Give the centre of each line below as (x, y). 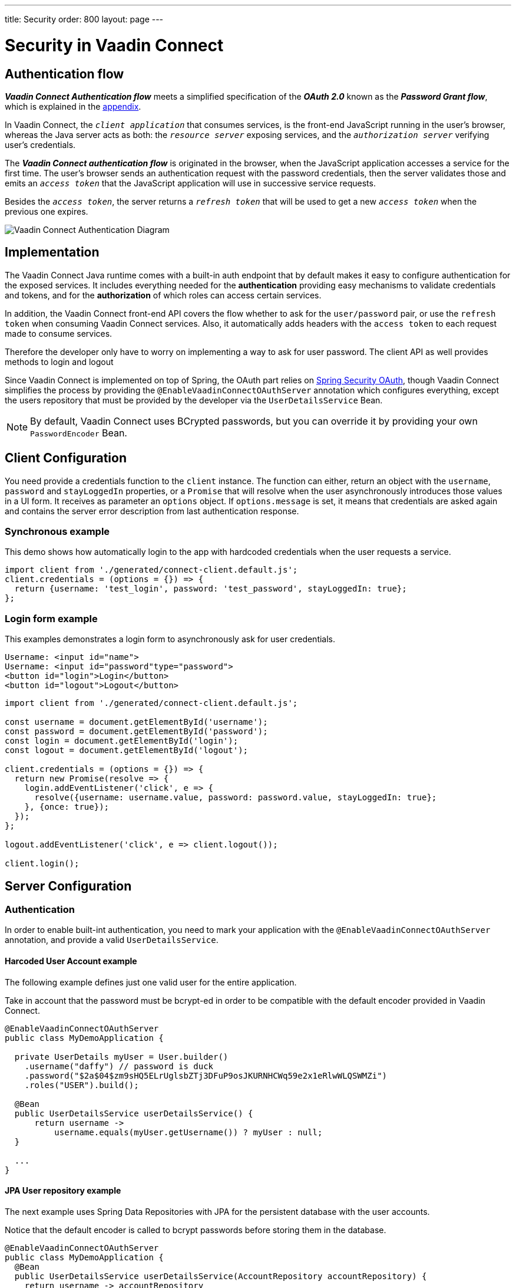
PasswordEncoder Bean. (79, 433)
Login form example (51, 618)
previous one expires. (47, 211)
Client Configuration (66, 458)
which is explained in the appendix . (73, 106)
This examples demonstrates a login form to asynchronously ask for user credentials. (170, 639)
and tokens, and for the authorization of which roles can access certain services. (163, 295)
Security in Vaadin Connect (114, 45)
